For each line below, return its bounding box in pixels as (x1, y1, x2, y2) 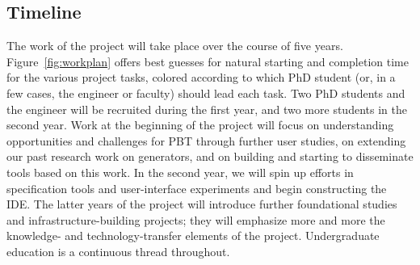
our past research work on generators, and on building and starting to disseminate (6, 148, 414, 165)
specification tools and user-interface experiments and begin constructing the (6, 179, 387, 196)
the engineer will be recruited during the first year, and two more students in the (6, 100, 407, 117)
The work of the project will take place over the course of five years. (6, 37, 343, 54)
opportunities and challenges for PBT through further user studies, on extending (6, 132, 406, 149)
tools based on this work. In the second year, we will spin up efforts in (6, 163, 354, 180)
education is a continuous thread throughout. (6, 242, 230, 259)
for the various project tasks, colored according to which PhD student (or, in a (6, 69, 396, 86)
